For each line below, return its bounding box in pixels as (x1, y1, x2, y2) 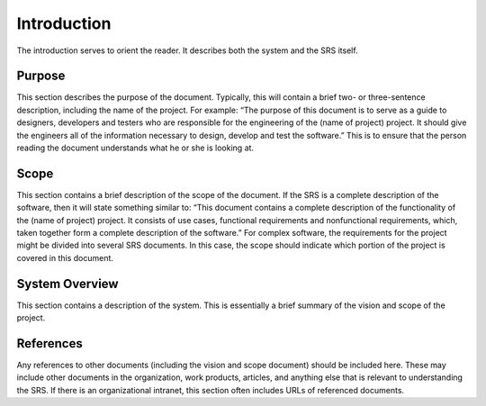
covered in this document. (16, 252, 114, 263)
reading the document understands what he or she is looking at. (16, 142, 255, 153)
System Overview (16, 275, 119, 292)
